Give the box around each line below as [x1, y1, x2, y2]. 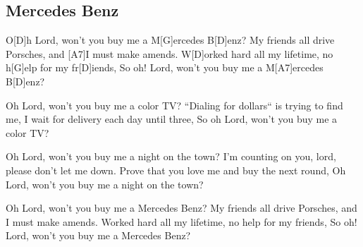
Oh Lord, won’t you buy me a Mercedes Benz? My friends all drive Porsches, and [6, 200, 357, 215]
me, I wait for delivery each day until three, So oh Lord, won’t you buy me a [6, 112, 338, 126]
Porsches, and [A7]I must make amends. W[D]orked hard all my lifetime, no [6, 46, 333, 61]
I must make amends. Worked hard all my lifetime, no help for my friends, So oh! [6, 214, 357, 229]
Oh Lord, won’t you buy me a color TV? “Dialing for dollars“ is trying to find [6, 97, 343, 112]
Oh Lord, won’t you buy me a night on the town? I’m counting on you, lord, [6, 149, 336, 164]
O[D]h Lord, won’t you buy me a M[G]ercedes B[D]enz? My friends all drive [6, 32, 335, 47]
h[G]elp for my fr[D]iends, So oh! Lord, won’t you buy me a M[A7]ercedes [6, 60, 324, 75]
